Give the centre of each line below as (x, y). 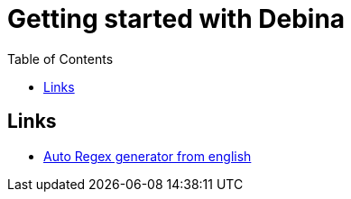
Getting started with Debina (176, 19)
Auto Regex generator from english (148, 156)
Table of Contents (60, 59)
